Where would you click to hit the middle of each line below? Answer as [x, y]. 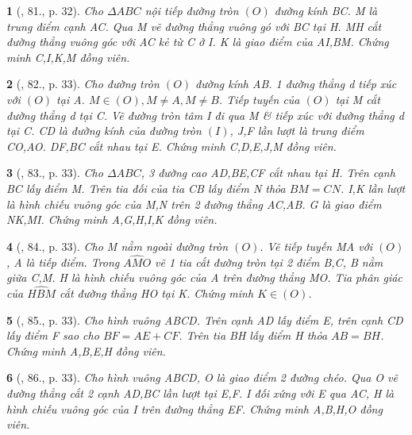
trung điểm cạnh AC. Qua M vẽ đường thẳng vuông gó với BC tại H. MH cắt [194, 26]
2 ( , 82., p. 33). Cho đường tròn [83, 84]
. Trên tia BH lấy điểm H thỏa [253, 335]
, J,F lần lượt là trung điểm [297, 131]
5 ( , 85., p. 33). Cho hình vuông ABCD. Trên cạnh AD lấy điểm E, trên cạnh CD [205, 320]
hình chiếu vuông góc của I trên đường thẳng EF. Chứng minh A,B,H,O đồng [194, 408]
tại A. [71, 99]
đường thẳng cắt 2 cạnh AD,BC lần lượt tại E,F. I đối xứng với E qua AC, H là [200, 393]
